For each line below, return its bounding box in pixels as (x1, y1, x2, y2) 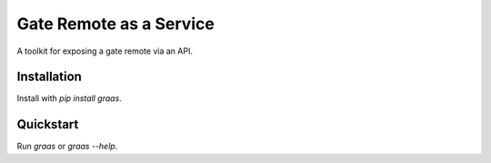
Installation (16, 69, 82, 85)
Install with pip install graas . (16, 93, 122, 104)
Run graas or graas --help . (16, 141, 118, 152)
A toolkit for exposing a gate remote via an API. (16, 46, 193, 56)
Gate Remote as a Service (16, 14, 215, 34)
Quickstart (16, 117, 79, 132)
